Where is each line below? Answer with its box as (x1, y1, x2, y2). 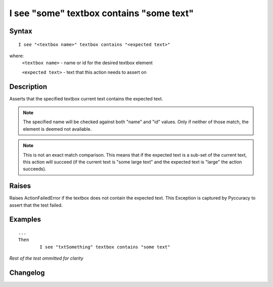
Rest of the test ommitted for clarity (9, 255, 83, 261)
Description (9, 82, 48, 91)
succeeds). (23, 166, 47, 172)
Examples (9, 215, 41, 224)
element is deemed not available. (23, 126, 92, 132)
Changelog (9, 268, 45, 277)
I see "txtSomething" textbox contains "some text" (39, 244, 170, 250)
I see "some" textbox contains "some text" (9, 8, 194, 19)
